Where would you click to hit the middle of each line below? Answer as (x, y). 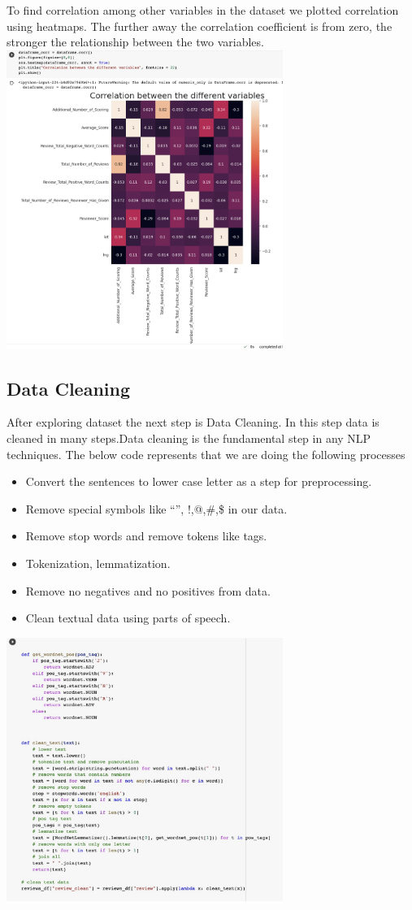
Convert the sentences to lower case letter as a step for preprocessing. (199, 481)
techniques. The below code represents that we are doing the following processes (206, 454)
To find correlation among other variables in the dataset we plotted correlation (203, 10)
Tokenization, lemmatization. (98, 563)
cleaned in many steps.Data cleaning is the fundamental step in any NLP (189, 438)
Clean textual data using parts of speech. (128, 618)
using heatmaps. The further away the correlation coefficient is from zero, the (199, 26)
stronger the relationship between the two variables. (135, 42)
